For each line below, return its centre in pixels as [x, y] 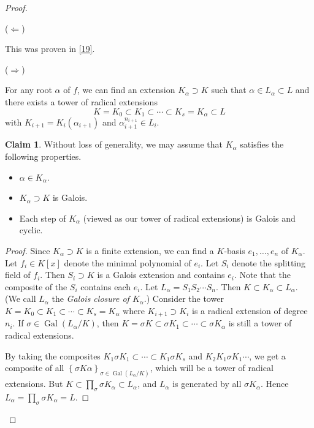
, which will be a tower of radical [212, 368]
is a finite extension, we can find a [150, 250]
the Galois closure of [90, 298]
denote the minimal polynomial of [128, 262]
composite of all [35, 368]
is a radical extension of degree [250, 310]
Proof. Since [28, 250]
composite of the [36, 286]
